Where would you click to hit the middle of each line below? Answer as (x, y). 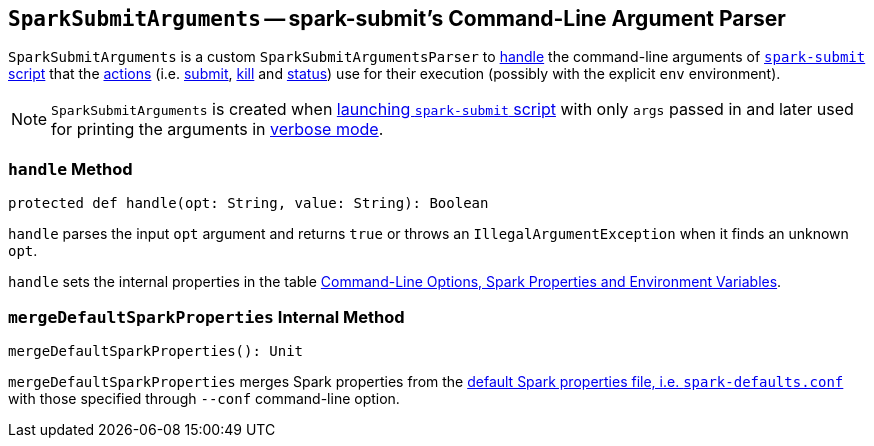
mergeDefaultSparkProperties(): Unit (156, 350)
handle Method (70, 168)
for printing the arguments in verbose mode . (217, 129)
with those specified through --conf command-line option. (204, 398)
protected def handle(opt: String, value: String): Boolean (248, 203)
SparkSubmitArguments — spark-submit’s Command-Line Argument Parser (397, 18)
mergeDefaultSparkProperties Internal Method (206, 316)
